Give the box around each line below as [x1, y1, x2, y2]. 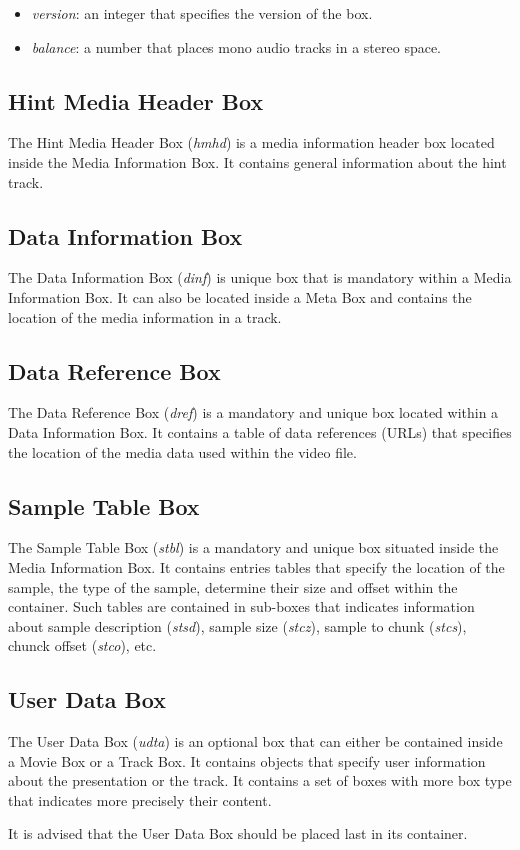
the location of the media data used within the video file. [8, 441, 357, 462]
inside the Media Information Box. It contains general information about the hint [8, 151, 507, 172]
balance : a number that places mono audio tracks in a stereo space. [31, 36, 442, 57]
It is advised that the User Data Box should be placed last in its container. [8, 823, 468, 844]
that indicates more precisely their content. [8, 789, 272, 810]
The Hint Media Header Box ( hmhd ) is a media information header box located [8, 132, 495, 153]
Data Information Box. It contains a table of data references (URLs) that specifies [8, 421, 512, 442]
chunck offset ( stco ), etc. [8, 635, 157, 656]
